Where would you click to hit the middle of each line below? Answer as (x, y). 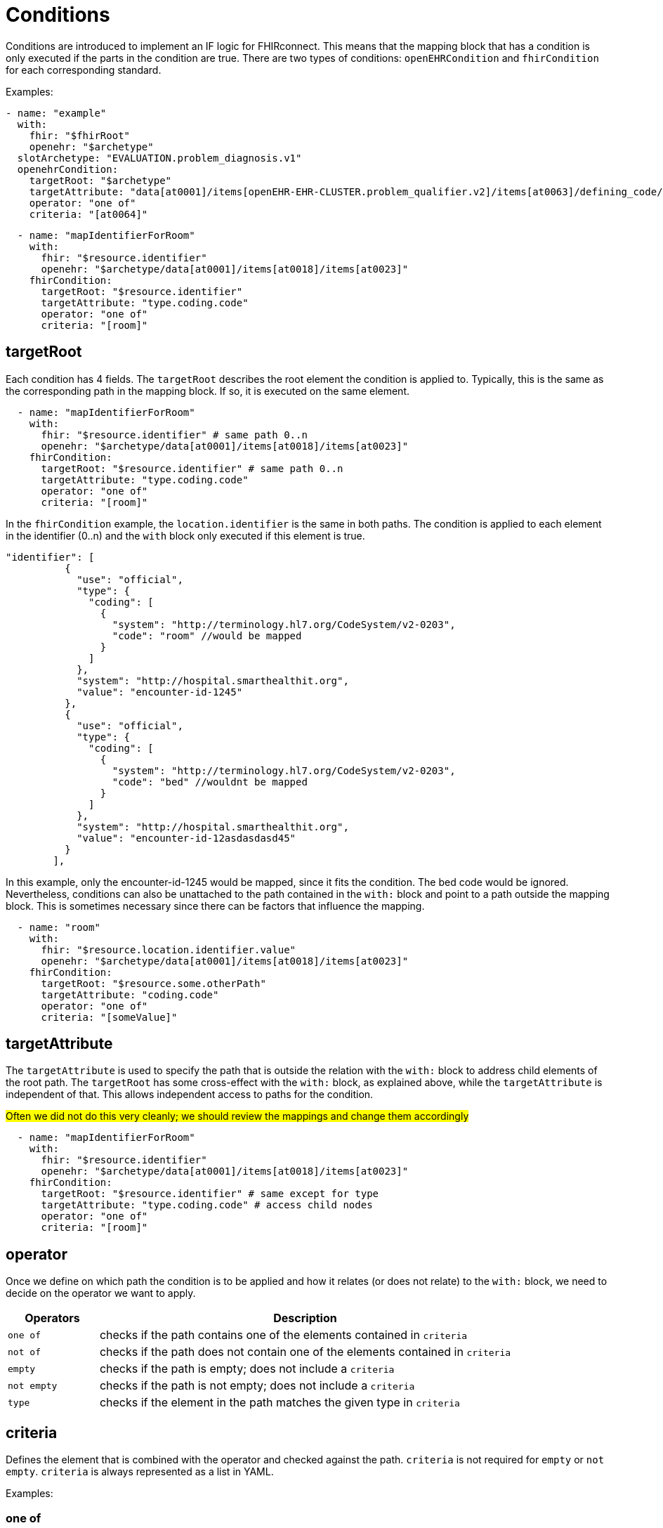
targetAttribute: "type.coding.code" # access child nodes (207, 1205)
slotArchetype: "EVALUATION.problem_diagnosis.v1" (159, 158)
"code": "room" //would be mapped (207, 635)
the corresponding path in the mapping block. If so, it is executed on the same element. (208, 391)
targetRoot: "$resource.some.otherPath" (153, 983)
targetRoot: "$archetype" (100, 180)
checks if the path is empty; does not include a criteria (247, 1369)
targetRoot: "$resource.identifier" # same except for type (210, 1194)
